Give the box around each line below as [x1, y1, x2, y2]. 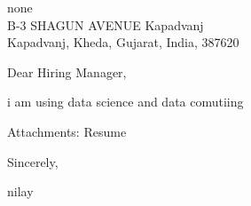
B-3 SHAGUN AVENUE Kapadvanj [7, 15, 204, 34]
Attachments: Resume [7, 122, 127, 140]
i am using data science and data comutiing [7, 92, 244, 111]
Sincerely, [7, 152, 59, 170]
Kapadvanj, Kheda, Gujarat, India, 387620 [7, 33, 239, 51]
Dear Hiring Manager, [7, 62, 127, 81]
